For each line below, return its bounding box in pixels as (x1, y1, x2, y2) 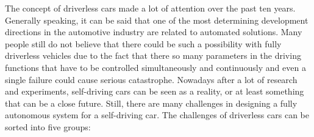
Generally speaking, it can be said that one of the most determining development (5, 13, 309, 26)
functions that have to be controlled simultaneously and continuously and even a (5, 61, 306, 73)
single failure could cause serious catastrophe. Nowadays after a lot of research (5, 73, 298, 85)
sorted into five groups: (5, 120, 91, 133)
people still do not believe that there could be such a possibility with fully (5, 37, 282, 50)
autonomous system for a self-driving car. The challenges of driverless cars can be (5, 109, 309, 121)
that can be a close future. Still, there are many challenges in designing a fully (5, 96, 298, 109)
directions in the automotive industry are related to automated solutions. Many (5, 25, 302, 38)
